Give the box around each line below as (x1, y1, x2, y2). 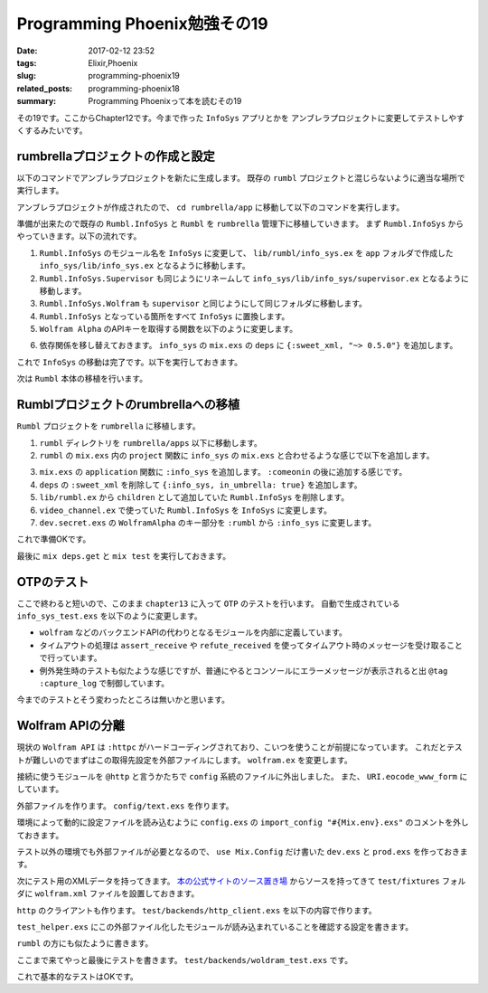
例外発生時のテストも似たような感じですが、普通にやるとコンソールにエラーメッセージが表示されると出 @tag (39, 665, 448, 676)
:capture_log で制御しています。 (39, 677, 170, 688)
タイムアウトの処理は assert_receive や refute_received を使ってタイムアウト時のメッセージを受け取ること (39, 639, 463, 650)
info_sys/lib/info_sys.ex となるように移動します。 (39, 260, 250, 271)
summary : (16, 96, 57, 107)
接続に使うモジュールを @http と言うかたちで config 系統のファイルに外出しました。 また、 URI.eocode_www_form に (16, 771, 468, 782)
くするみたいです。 (16, 125, 88, 136)
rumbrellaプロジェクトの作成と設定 (16, 148, 216, 164)
